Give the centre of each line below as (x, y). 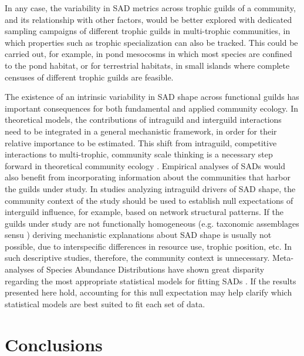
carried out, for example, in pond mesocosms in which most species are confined (148, 54)
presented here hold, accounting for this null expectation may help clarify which (148, 292)
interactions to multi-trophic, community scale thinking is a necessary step (139, 154)
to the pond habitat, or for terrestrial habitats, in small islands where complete (147, 65)
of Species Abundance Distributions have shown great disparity (151, 269)
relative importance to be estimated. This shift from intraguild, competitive (141, 142)
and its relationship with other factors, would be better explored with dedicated (148, 19)
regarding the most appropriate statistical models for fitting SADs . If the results (151, 281)
